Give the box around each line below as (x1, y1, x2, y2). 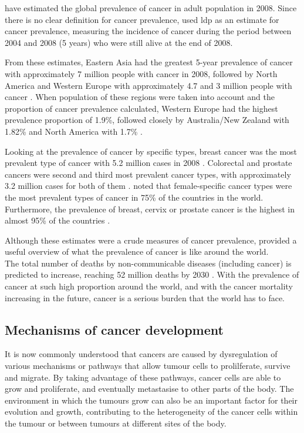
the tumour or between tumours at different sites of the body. (5, 417, 227, 429)
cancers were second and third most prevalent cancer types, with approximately (5, 168, 291, 180)
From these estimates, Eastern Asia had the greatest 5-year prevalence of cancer (5, 56, 293, 68)
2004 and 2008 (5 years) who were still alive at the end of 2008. (5, 36, 233, 48)
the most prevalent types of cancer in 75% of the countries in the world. (5, 191, 264, 203)
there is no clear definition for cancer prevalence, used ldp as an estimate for (5, 13, 279, 25)
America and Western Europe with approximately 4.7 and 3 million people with (5, 79, 292, 91)
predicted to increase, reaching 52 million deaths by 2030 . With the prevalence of (5, 268, 299, 281)
